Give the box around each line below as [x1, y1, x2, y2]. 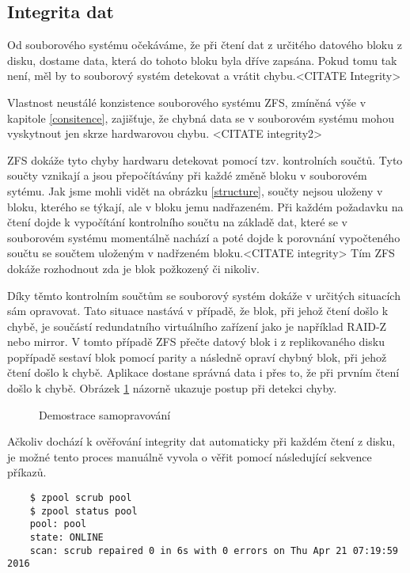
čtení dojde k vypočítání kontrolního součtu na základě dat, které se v [7, 214, 347, 230]
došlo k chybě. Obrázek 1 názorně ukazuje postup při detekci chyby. [7, 380, 337, 397]
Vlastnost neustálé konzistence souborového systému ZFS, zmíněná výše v [7, 93, 366, 110]
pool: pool [29, 518, 87, 530]
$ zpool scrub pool [29, 492, 132, 504]
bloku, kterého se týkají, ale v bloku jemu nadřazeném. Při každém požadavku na [7, 198, 404, 214]
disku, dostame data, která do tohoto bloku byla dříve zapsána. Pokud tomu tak [7, 51, 397, 68]
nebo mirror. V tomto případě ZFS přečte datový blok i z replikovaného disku [7, 333, 385, 350]
